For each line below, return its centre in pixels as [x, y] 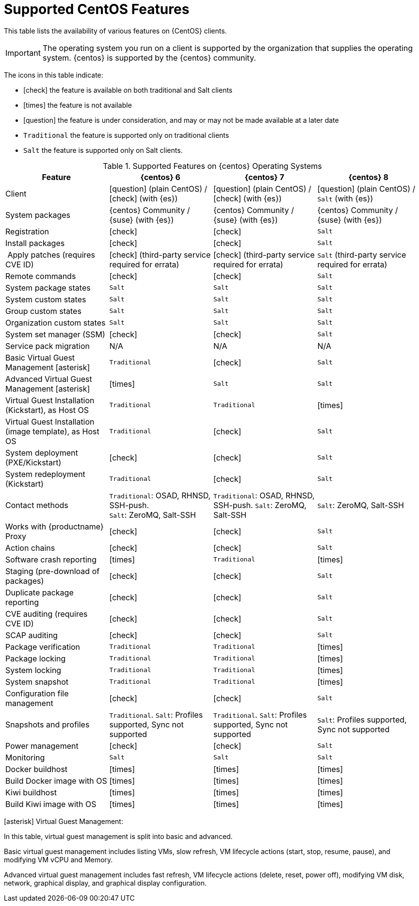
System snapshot [37, 682]
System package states [48, 288]
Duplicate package [40, 592]
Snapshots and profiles [48, 724]
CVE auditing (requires [47, 614]
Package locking [36, 658]
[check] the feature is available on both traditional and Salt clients [128, 90]
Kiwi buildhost [31, 792]
